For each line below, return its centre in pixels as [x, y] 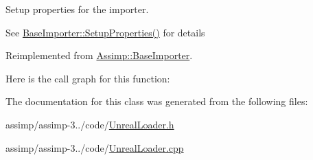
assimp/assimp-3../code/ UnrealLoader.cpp [95, 147]
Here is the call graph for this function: [88, 78]
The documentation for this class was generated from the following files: [157, 101]
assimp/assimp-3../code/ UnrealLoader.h [90, 124]
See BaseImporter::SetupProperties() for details [105, 32]
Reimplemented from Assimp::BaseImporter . [99, 55]
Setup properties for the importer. [77, 9]
